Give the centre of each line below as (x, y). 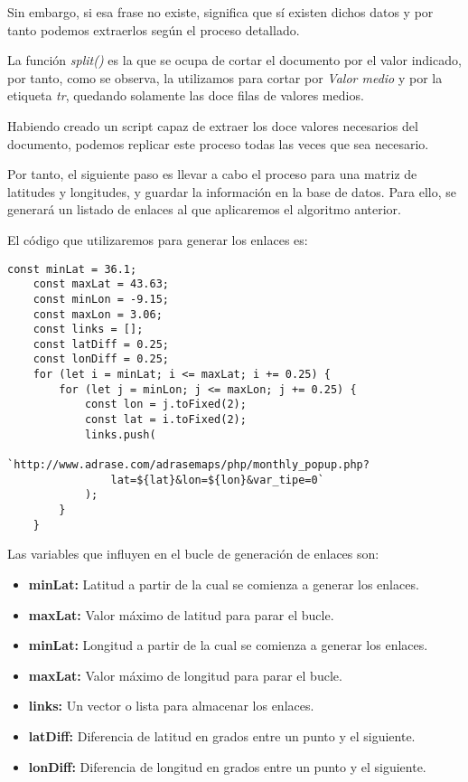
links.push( (120, 434)
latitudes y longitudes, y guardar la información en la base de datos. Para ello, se (232, 191)
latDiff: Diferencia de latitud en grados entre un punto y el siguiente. (222, 735)
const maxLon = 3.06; (98, 314)
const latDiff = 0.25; (101, 344)
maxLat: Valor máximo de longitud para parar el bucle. (185, 675)
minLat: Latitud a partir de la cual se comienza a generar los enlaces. (224, 584)
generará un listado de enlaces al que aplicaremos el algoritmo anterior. (205, 209)
